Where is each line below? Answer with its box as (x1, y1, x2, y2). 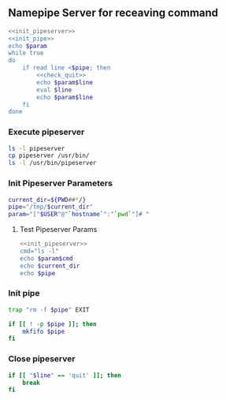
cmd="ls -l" (19, 248, 59, 256)
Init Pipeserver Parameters (8, 178, 113, 189)
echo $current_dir (19, 262, 80, 270)
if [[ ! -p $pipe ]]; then (8, 320, 97, 328)
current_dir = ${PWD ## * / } (8, 196, 87, 204)
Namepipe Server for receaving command (8, 6, 219, 20)
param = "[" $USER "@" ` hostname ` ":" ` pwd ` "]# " (8, 211, 150, 219)
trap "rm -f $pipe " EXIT (8, 305, 90, 314)
